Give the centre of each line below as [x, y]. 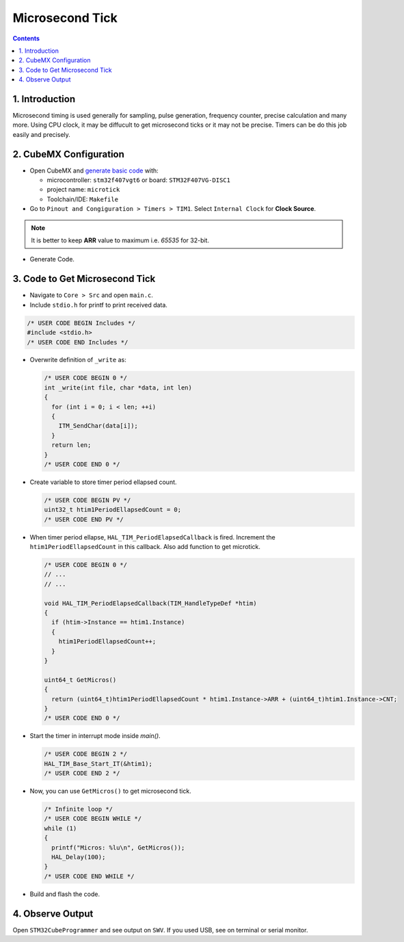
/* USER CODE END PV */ [84, 519]
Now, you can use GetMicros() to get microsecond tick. [110, 791]
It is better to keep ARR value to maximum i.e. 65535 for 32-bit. [120, 240]
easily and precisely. [42, 134]
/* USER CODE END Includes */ [78, 342]
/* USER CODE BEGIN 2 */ [86, 754]
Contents [26, 38]
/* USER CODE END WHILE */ [89, 876]
